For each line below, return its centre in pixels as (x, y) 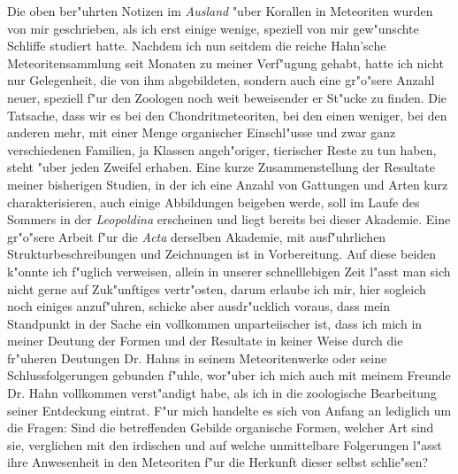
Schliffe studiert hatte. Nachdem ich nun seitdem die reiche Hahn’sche (197, 46)
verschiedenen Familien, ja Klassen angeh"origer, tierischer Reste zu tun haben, (222, 149)
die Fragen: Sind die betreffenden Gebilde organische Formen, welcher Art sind (221, 427)
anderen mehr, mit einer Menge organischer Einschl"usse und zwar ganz (202, 132)
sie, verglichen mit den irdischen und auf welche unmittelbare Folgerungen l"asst (225, 444)
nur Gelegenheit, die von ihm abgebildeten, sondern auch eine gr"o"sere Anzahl (221, 80)
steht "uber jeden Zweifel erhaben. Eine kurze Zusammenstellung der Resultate (221, 167)
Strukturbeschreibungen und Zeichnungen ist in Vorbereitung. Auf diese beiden (222, 254)
